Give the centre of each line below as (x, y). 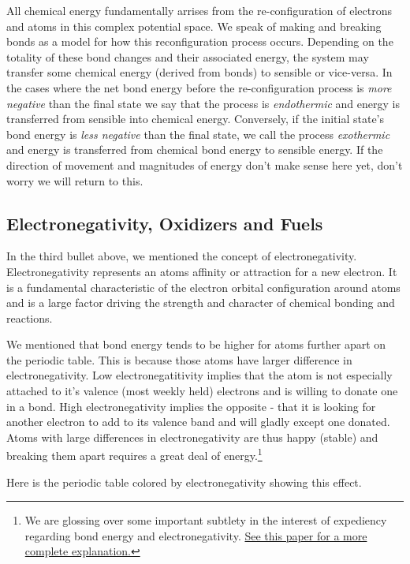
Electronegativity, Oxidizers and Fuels (165, 223)
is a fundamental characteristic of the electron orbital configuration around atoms (203, 287)
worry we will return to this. (75, 180)
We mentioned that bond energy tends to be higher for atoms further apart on (196, 344)
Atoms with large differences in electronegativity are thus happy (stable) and (192, 437)
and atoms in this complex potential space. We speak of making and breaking (194, 26)
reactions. (30, 317)
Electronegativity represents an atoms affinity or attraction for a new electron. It (202, 271)
